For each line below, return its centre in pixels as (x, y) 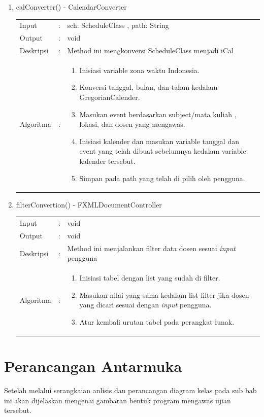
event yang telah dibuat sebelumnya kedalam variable (163, 151)
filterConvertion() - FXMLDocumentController (89, 204)
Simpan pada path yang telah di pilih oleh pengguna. (162, 178)
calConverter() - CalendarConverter (71, 7)
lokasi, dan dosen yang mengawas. (132, 124)
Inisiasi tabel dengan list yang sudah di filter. (150, 278)
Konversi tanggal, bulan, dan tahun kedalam (148, 87)
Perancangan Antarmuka (93, 366)
